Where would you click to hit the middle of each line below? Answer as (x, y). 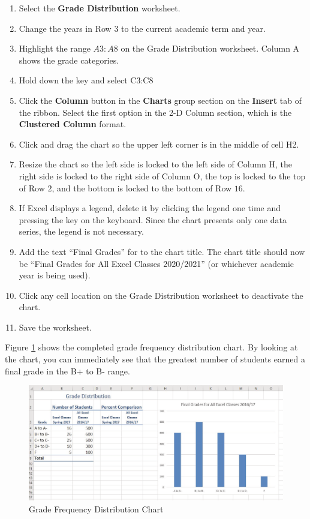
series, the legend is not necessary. (81, 231)
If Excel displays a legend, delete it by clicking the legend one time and (150, 208)
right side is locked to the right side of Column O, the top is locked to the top (162, 175)
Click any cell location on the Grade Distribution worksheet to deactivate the (161, 295)
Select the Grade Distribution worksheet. (100, 8)
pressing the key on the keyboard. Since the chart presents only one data (153, 219)
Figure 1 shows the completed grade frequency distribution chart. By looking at (151, 347)
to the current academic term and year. (193, 28)
